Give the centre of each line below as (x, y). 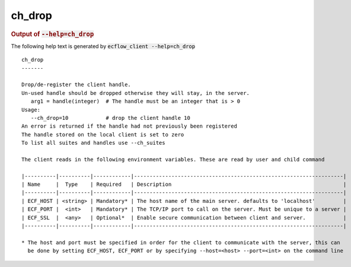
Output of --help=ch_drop (52, 34)
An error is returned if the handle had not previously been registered (129, 126)
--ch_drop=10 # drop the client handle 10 (111, 118)
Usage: (31, 109)
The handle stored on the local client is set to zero (103, 134)
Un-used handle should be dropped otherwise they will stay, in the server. (136, 93)
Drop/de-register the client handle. (76, 85)
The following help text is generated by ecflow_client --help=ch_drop (103, 46)
